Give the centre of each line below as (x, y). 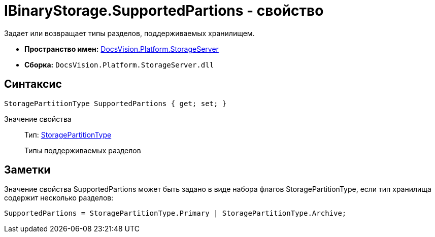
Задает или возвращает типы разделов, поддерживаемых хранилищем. (129, 33)
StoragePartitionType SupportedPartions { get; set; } (115, 103)
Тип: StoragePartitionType (68, 134)
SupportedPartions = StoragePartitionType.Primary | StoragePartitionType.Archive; (175, 213)
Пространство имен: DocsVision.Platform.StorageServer (122, 49)
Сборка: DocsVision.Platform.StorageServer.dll (119, 64)
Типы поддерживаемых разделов (83, 150)
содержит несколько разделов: (59, 198)
